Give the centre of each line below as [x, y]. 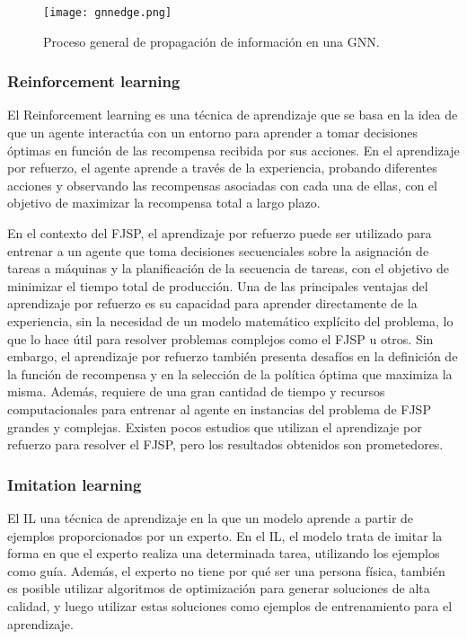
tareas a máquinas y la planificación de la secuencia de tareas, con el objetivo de [228, 268]
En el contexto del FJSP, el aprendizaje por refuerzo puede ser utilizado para [220, 233]
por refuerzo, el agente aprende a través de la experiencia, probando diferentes [222, 168]
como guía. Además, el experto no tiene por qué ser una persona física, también [226, 570]
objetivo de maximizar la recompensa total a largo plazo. [164, 203]
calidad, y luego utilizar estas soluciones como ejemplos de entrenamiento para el [230, 605]
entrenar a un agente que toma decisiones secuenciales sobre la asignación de [218, 250]
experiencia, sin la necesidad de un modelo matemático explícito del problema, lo [230, 321]
